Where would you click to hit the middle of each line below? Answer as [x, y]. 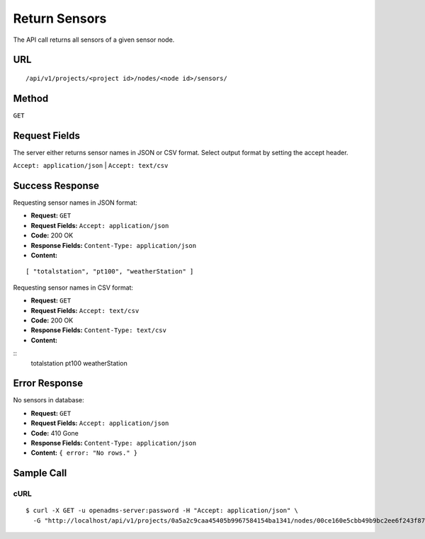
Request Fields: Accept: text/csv [85, 310]
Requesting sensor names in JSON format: [75, 203]
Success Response [56, 185]
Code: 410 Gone [55, 433]
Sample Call [40, 473]
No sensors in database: [49, 400]
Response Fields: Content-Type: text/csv [98, 330]
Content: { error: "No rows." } [84, 453]
